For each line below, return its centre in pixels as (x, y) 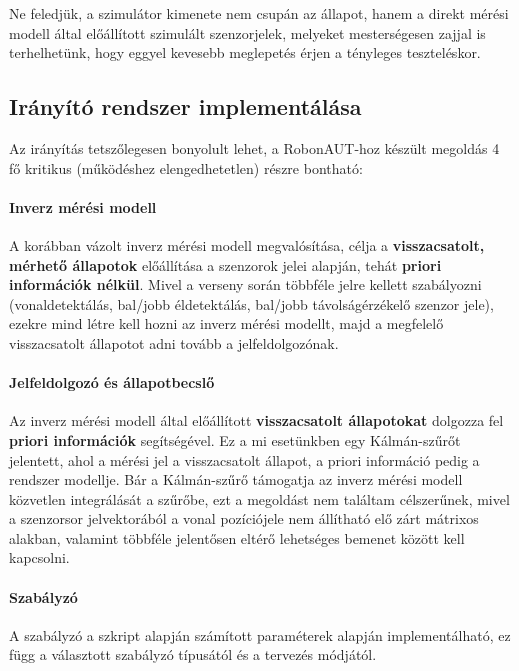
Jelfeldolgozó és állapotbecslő (112, 382)
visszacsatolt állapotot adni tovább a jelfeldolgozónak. (174, 342)
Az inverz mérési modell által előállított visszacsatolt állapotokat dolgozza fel (256, 420)
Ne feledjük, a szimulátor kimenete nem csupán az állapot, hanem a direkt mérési (259, 13)
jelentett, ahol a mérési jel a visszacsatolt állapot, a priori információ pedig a (244, 459)
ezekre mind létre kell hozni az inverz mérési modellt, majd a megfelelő (226, 323)
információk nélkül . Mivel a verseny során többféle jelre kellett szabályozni (245, 284)
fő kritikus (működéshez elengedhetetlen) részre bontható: (186, 167)
